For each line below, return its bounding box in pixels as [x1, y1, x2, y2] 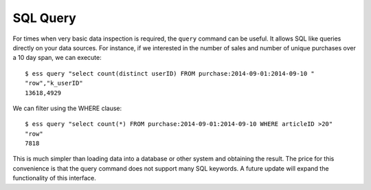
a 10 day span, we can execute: [12, 54, 102, 62]
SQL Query [12, 10, 77, 25]
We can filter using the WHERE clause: [12, 104, 122, 112]
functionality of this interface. [12, 174, 96, 182]
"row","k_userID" [25, 79, 83, 87]
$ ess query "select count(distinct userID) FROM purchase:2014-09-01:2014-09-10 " [25, 70, 315, 77]
